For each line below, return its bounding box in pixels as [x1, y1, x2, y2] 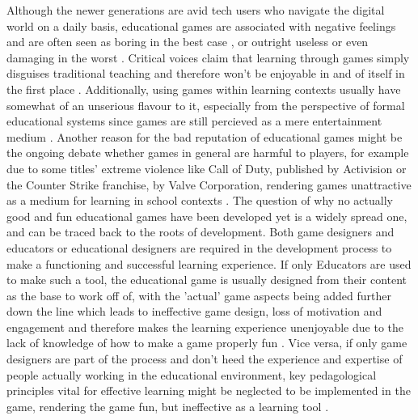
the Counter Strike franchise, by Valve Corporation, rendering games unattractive [6, 176, 412, 193]
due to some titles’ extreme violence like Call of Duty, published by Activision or [6, 159, 407, 176]
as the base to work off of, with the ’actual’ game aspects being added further [6, 286, 392, 303]
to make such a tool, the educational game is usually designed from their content [6, 271, 407, 288]
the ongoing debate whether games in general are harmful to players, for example [6, 144, 409, 161]
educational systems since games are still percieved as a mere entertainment [6, 112, 382, 129]
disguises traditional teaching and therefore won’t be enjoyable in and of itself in [6, 65, 405, 82]
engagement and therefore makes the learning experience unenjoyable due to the [6, 318, 403, 335]
